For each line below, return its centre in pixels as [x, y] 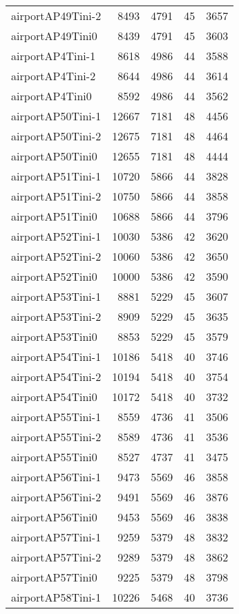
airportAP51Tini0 [54, 216]
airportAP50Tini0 [54, 156]
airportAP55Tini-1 [56, 417]
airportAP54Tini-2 [56, 376]
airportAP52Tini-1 [56, 236]
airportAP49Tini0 [54, 36]
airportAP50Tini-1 [56, 116]
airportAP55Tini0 [54, 457]
